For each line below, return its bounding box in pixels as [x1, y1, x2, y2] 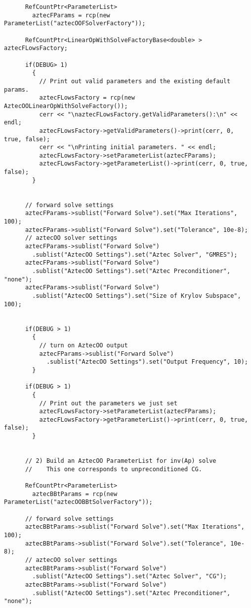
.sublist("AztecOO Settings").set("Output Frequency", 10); [46, 358, 248, 366]
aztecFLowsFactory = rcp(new [39, 94, 135, 102]
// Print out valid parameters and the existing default [39, 77, 231, 85]
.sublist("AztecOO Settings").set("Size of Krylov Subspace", [32, 292, 241, 299]
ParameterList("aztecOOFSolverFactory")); [4, 20, 146, 27]
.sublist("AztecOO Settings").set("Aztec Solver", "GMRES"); [32, 251, 238, 258]
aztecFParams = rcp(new [32, 11, 110, 19]
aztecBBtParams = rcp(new [32, 490, 118, 497]
